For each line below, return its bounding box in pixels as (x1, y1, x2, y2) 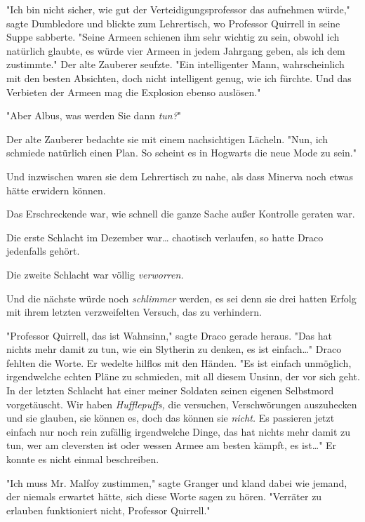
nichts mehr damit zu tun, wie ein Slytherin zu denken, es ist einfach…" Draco (6, 342, 342, 356)
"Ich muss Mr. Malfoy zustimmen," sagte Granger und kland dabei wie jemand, (6, 475, 347, 490)
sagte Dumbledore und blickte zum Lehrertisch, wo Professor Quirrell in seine (6, 15, 340, 30)
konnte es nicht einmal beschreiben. (6, 452, 159, 467)
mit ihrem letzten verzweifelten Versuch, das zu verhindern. (6, 304, 262, 319)
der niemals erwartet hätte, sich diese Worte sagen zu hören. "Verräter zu (6, 489, 322, 504)
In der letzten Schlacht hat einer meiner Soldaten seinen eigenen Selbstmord (6, 383, 334, 398)
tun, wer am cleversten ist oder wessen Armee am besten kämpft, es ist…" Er (6, 438, 337, 453)
